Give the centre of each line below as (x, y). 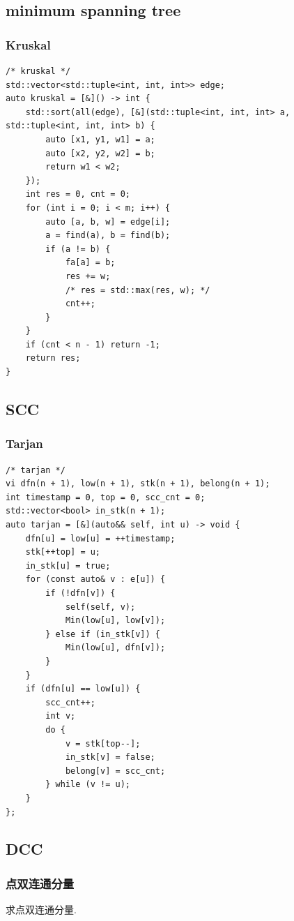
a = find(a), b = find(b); (108, 235)
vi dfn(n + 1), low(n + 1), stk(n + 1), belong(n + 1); (138, 484)
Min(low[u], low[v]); (115, 621)
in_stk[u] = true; (68, 566)
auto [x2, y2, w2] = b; (100, 153)
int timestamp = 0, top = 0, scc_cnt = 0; (106, 497)
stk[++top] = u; (63, 552)
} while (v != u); (88, 785)
